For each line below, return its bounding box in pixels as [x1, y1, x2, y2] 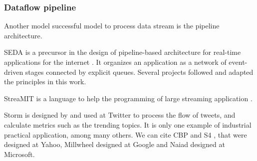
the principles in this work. [4, 76, 86, 87]
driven [4, 66, 23, 77]
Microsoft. [4, 149, 35, 159]
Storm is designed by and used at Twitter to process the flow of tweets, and [4, 110, 236, 120]
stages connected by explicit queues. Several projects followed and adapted [25, 66, 254, 77]
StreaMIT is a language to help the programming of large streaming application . [4, 93, 253, 103]
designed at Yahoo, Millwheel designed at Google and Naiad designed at [4, 139, 225, 150]
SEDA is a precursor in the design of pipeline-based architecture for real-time [4, 47, 241, 57]
